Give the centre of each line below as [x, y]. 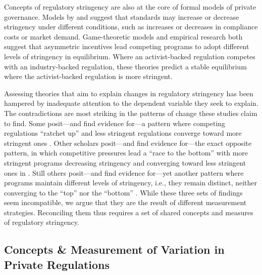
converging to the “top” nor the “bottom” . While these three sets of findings [123, 192]
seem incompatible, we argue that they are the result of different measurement [125, 202]
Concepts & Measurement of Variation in [114, 249]
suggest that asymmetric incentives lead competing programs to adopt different [127, 46]
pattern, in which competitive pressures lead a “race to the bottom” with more [126, 153]
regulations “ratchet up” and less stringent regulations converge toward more [123, 133]
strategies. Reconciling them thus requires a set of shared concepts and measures [129, 212]
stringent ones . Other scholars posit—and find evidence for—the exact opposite [128, 143]
